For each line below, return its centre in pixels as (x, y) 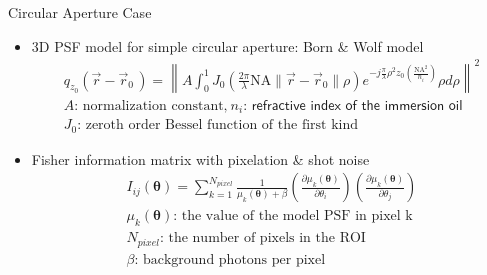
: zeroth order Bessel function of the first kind (218, 125)
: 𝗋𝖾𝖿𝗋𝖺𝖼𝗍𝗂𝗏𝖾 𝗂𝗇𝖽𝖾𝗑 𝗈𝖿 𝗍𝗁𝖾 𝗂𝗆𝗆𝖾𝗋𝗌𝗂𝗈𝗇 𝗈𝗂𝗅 (353, 105)
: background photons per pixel (230, 259)
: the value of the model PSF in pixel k (293, 216)
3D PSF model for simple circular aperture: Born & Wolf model (227, 45)
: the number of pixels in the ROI (262, 238)
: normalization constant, (151, 105)
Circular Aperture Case (80, 12)
